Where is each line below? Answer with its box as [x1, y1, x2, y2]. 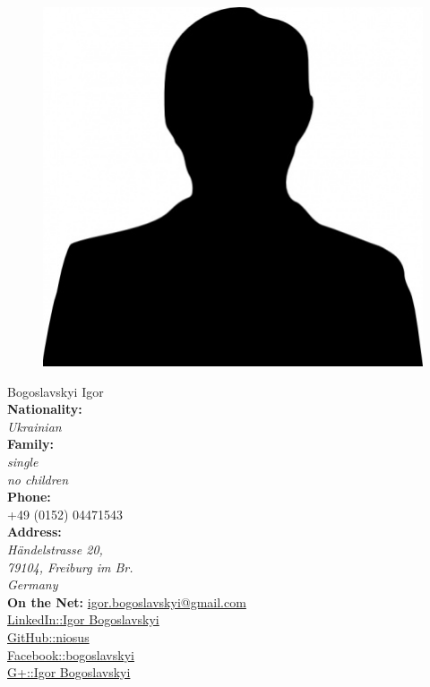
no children [7, 469, 69, 488]
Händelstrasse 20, [7, 539, 103, 558]
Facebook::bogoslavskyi [7, 645, 134, 664]
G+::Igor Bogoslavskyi [7, 663, 131, 682]
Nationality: [7, 399, 82, 418]
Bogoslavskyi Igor [7, 382, 104, 400]
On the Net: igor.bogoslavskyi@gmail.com [7, 592, 246, 611]
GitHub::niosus [7, 627, 90, 646]
